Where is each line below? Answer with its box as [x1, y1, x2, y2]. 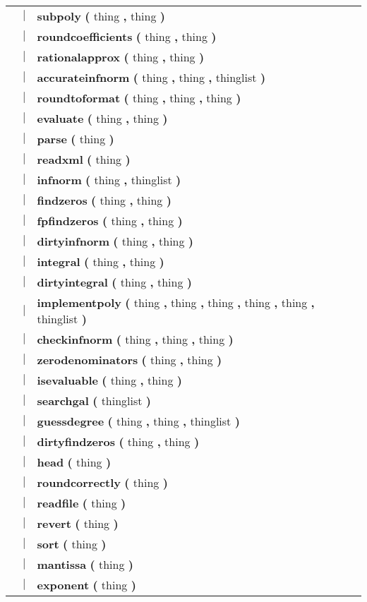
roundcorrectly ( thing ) [37, 474, 168, 490]
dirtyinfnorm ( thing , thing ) [37, 233, 193, 249]
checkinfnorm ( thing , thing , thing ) [37, 331, 234, 347]
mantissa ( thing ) [37, 556, 133, 572]
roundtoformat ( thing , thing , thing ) [37, 90, 241, 106]
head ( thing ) [37, 454, 112, 470]
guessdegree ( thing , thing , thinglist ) [37, 413, 240, 429]
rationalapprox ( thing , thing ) [37, 49, 205, 65]
